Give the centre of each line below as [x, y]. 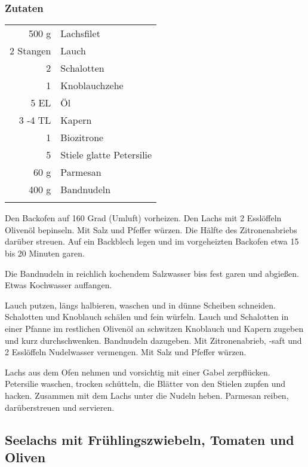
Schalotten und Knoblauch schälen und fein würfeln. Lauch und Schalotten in [147, 317]
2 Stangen [30, 51]
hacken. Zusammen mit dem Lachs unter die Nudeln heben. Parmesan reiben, [147, 395]
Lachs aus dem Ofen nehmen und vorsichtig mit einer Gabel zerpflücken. [138, 372]
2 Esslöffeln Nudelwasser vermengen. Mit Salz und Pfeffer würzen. [126, 352]
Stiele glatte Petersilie [106, 155]
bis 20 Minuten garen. [45, 253]
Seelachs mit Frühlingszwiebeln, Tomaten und [150, 439]
